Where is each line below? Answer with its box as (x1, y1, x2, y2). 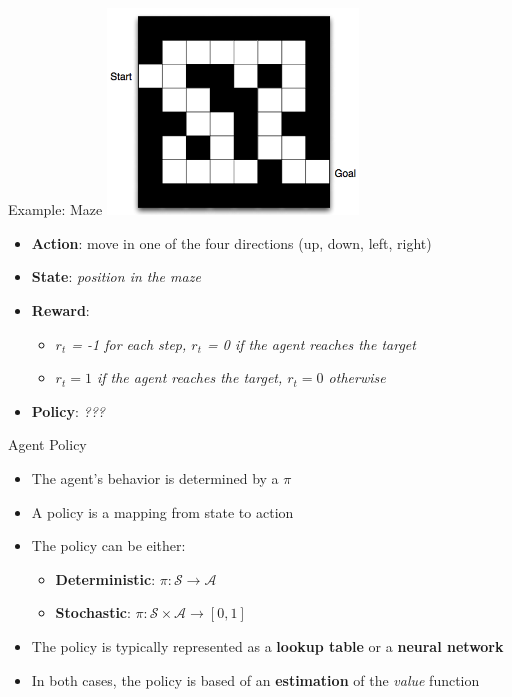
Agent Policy (8, 434, 87, 455)
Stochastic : (55, 602, 131, 623)
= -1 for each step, (71, 333, 187, 354)
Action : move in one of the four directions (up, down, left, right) (31, 232, 432, 253)
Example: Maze (8, 199, 103, 220)
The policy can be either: (31, 535, 186, 556)
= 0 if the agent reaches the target (206, 333, 416, 354)
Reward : (31, 300, 90, 320)
